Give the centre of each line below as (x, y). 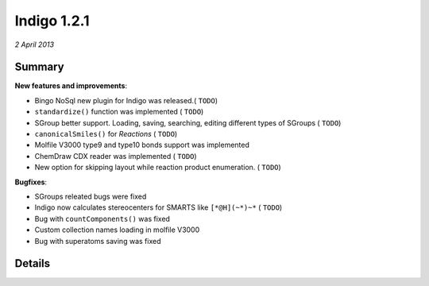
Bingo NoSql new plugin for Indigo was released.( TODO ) (126, 100)
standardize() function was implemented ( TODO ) (119, 112)
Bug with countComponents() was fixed (102, 218)
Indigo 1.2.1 (52, 21)
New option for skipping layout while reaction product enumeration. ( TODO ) (158, 168)
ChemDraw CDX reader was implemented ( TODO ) (116, 156)
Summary (39, 67)
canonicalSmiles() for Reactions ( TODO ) (106, 134)
